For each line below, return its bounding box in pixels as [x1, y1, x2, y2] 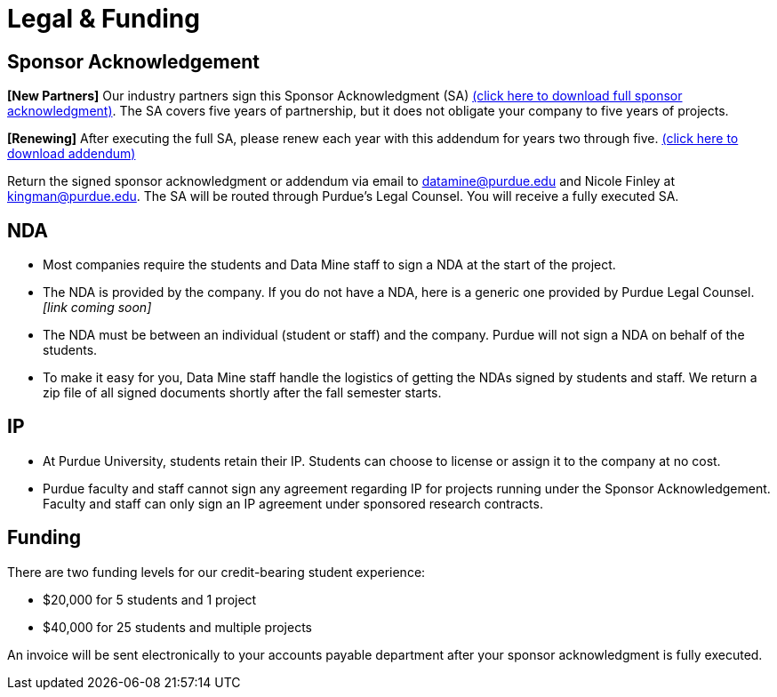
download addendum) [7, 146, 136, 162]
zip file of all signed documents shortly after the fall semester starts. [43, 385, 442, 401]
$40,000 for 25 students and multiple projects [43, 619, 312, 635]
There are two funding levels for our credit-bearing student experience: [7, 564, 426, 580]
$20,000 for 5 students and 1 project [43, 591, 257, 607]
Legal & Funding [7, 4, 200, 34]
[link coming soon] [43, 300, 152, 316]
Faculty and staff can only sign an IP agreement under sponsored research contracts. [43, 495, 543, 511]
